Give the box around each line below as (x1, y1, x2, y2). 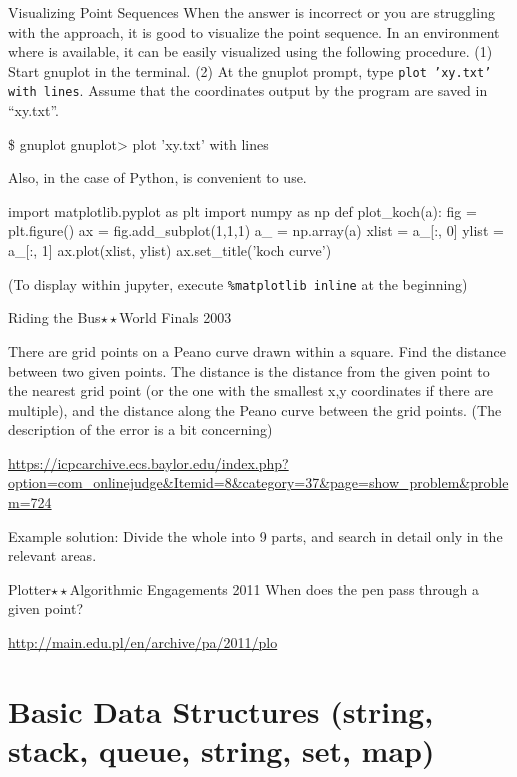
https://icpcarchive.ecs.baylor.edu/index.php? (8, 452, 289, 473)
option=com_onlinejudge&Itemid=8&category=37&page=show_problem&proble (8, 472, 509, 493)
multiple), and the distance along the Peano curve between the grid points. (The (8, 399, 502, 420)
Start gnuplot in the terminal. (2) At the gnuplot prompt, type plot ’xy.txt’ (8, 60, 492, 81)
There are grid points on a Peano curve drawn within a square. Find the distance (8, 340, 506, 361)
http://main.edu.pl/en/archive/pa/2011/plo (8, 632, 278, 653)
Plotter (8, 578, 52, 599)
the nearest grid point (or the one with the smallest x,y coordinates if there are (8, 380, 494, 401)
